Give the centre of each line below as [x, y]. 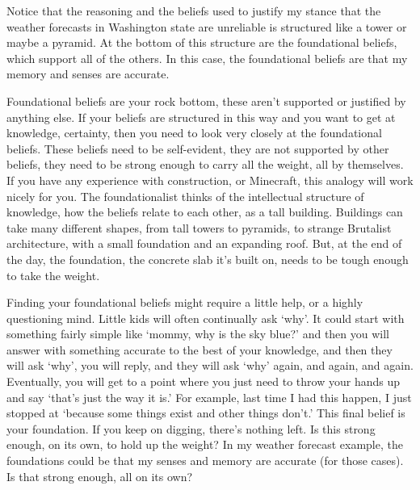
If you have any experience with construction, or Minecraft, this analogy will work [210, 180]
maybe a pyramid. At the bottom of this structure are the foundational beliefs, [202, 42]
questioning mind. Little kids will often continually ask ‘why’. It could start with [206, 318]
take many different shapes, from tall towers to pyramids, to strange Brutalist [199, 227]
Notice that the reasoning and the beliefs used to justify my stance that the [194, 10]
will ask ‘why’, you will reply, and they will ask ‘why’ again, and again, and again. [210, 365]
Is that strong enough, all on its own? [100, 476]
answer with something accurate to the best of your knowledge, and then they [199, 349]
